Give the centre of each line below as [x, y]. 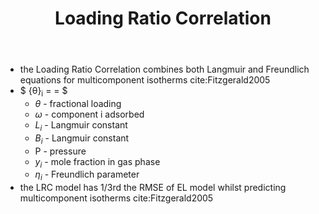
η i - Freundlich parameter [87, 175]
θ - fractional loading [78, 103]
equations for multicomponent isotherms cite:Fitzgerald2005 [145, 80]
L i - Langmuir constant [81, 125]
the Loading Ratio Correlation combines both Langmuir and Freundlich [164, 69]
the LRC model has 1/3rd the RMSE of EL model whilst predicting [153, 188]
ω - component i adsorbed [89, 114]
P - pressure [60, 151]
